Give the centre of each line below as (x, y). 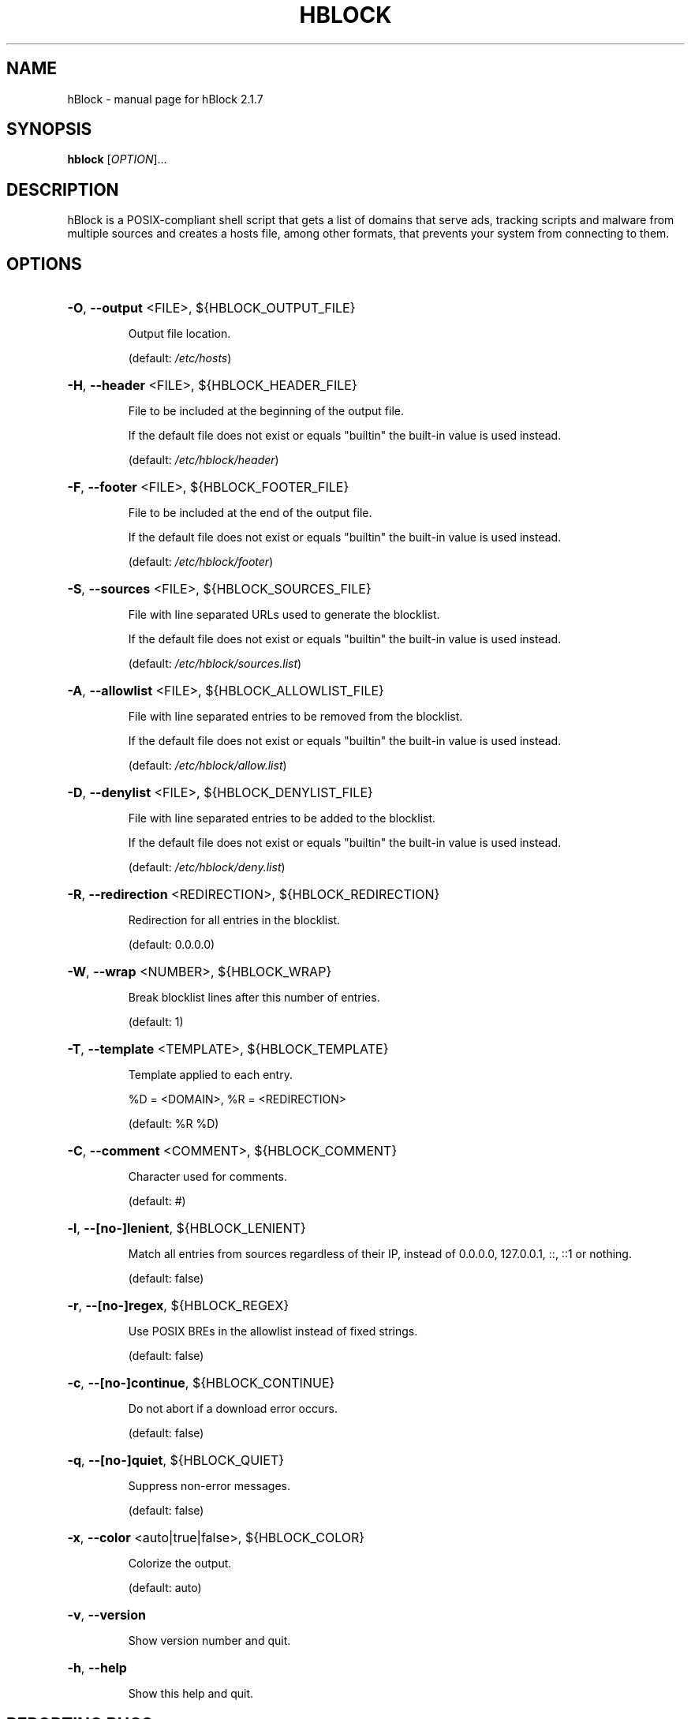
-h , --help (97, 1668)
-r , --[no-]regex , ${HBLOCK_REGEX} (178, 1306)
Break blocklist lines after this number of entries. (254, 998)
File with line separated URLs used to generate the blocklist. (284, 615)
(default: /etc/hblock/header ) (204, 460)
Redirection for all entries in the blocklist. (234, 920)
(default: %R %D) (174, 1124)
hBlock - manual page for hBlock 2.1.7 (165, 99)
